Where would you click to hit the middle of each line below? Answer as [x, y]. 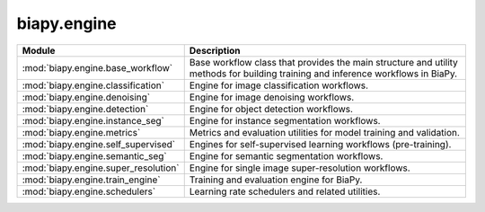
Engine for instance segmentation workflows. [285, 120]
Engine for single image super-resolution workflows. [300, 168]
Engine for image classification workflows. [278, 85]
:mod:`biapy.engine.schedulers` [89, 191]
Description [215, 50]
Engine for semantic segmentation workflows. [286, 155]
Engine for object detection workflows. [271, 109]
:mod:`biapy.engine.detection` [85, 109]
